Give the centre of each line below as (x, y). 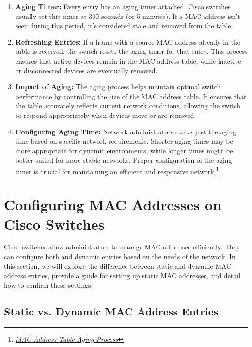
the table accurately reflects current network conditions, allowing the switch (128, 106)
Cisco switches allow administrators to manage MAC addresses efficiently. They (122, 247)
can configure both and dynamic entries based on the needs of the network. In (120, 256)
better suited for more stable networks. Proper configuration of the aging (124, 160)
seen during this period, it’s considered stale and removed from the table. (124, 25)
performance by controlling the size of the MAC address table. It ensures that (131, 96)
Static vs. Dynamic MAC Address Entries (111, 311)
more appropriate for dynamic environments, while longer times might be (124, 150)
